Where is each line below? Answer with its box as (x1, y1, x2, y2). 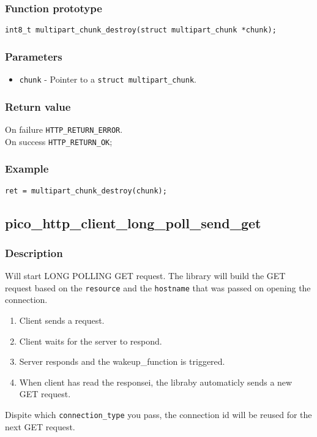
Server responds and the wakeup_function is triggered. (19, 355, 225, 368)
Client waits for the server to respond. (19, 334, 162, 347)
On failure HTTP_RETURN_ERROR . (5, 122, 123, 135)
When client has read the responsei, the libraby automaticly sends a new (19, 375, 293, 388)
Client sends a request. (19, 314, 105, 326)
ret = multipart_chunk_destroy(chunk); (5, 186, 167, 195)
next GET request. (5, 420, 75, 433)
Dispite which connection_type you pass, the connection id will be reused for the (5, 408, 312, 420)
